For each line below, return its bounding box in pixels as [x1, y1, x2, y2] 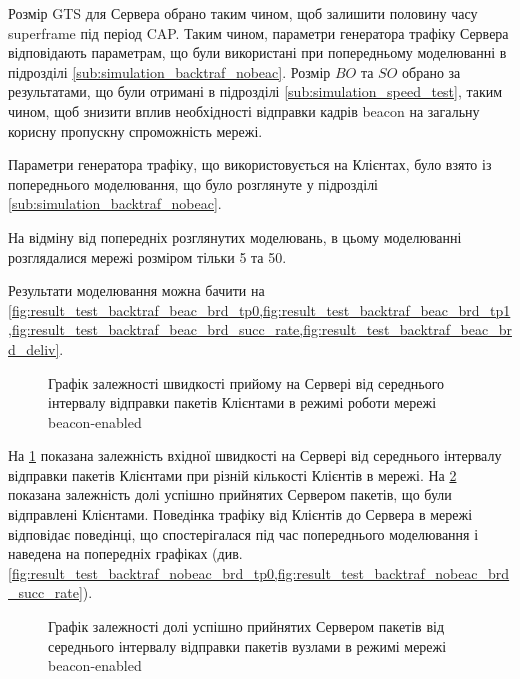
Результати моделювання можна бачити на [8, 280, 265, 301]
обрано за [402, 61, 461, 82]
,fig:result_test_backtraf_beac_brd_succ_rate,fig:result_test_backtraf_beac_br [8, 319, 512, 340]
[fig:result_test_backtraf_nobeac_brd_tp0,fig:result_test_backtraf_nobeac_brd [8, 562, 510, 583]
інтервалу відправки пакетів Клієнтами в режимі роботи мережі [48, 392, 437, 413]
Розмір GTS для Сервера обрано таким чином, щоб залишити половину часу [8, 3, 478, 23]
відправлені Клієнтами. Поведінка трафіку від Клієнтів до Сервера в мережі [8, 504, 473, 525]
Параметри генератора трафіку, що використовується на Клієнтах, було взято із [8, 154, 492, 175]
